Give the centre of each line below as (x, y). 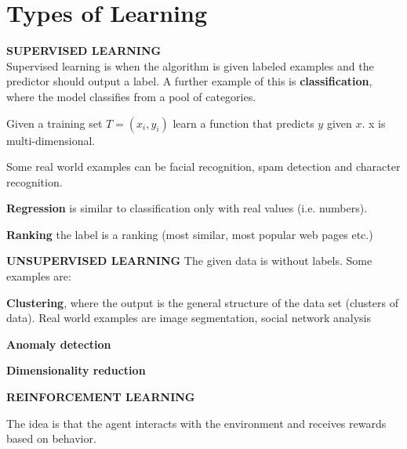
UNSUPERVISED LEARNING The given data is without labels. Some (189, 261)
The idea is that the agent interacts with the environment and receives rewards (196, 423)
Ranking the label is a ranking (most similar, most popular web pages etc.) (190, 234)
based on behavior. (51, 438)
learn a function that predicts (243, 123)
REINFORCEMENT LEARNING (101, 397)
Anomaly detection (59, 344)
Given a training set (55, 123)
